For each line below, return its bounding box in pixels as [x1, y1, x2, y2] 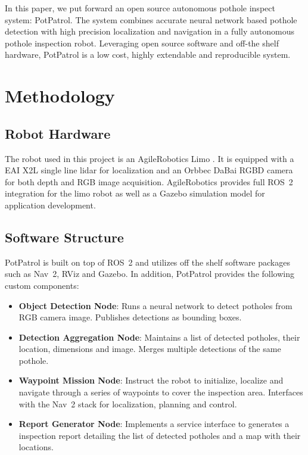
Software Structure [5, 227, 124, 246]
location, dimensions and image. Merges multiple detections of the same [18, 342, 281, 355]
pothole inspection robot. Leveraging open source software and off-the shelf [5, 36, 279, 49]
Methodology [5, 83, 115, 108]
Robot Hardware [5, 124, 111, 142]
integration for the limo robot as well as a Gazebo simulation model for [5, 187, 265, 200]
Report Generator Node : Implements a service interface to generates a [18, 417, 290, 430]
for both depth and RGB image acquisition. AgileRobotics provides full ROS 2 [5, 175, 293, 188]
